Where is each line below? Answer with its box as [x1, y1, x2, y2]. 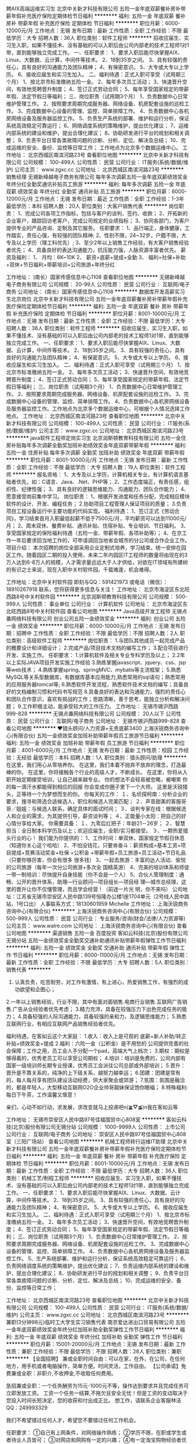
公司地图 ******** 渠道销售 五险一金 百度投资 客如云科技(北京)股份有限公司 [6, 930, 188, 936]
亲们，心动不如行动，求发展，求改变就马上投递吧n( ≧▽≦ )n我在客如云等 [6, 1103, 178, 1110]
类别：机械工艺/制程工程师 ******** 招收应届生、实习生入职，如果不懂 [6, 1175, 177, 1181]
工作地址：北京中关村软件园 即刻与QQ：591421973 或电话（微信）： [6, 579, 168, 585]
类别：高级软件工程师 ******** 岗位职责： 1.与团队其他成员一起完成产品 [10, 637, 185, 644]
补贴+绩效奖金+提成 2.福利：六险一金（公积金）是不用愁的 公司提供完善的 [6, 1040, 184, 1047]
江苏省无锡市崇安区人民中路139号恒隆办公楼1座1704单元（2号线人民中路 [16, 893, 190, 900]
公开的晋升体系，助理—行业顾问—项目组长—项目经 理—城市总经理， [16, 878, 181, 885]
